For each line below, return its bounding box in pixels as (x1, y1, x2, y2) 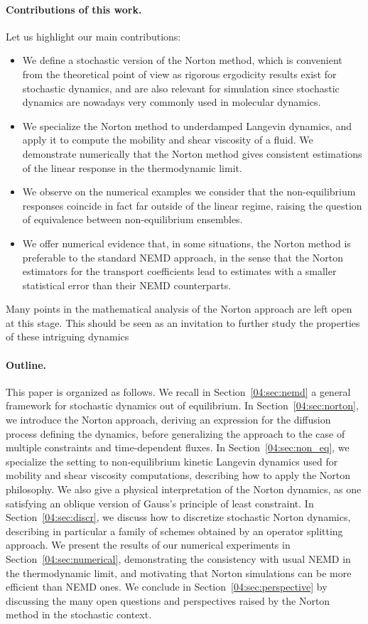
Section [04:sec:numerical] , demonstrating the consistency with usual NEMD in (6, 552, 351, 566)
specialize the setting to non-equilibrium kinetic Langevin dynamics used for (6, 453, 338, 468)
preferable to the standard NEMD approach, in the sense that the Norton (22, 249, 343, 264)
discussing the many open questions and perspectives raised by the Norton (6, 593, 330, 608)
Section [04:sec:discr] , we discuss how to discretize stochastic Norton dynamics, (6, 510, 351, 525)
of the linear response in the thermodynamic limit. (22, 160, 242, 175)
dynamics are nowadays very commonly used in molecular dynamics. (22, 95, 321, 109)
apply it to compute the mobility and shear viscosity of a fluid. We (22, 132, 313, 147)
